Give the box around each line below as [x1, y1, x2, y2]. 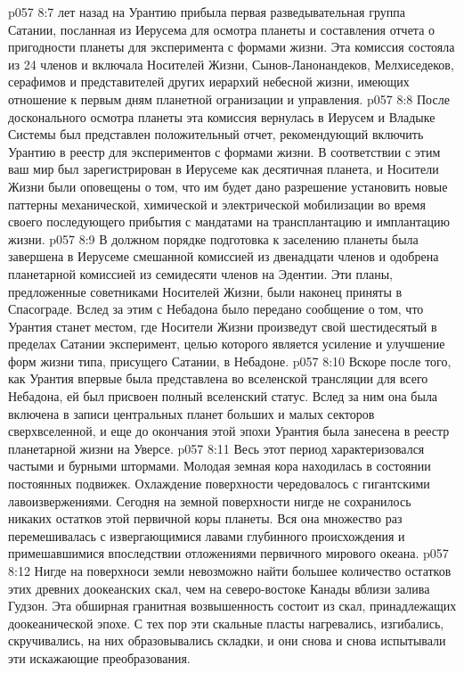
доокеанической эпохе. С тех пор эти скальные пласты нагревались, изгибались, [8, 613, 444, 632]
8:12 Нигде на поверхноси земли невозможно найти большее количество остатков [8, 562, 452, 579]
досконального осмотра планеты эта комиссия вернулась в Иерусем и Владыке [8, 107, 436, 126]
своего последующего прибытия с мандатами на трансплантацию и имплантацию [8, 212, 450, 231]
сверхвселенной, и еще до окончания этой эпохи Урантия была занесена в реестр [8, 422, 450, 440]
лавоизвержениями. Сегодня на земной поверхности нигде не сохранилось [8, 491, 411, 510]
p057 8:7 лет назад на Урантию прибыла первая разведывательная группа [8, 3, 405, 21]
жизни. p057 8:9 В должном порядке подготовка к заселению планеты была [8, 229, 419, 248]
